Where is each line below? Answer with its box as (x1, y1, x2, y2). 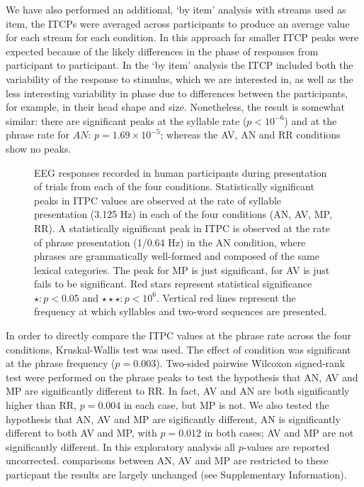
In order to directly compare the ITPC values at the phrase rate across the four (6, 328, 352, 343)
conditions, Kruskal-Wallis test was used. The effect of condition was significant (6, 341, 351, 356)
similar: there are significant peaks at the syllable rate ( (6, 113, 247, 128)
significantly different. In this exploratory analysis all (6, 439, 236, 454)
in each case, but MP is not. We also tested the (123, 398, 329, 412)
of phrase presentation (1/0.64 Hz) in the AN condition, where (34, 234, 306, 249)
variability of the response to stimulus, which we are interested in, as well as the (6, 71, 353, 86)
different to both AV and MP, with (6, 425, 157, 440)
